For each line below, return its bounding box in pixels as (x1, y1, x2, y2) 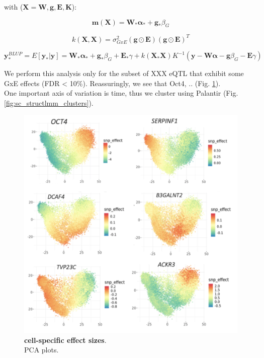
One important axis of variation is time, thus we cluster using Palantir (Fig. (4, 88, 238, 98)
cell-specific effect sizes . (24, 334, 107, 345)
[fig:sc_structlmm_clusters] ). (4, 97, 94, 108)
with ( (4, 2, 23, 12)
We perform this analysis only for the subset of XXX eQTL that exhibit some (4, 68, 244, 79)
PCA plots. (24, 344, 59, 355)
